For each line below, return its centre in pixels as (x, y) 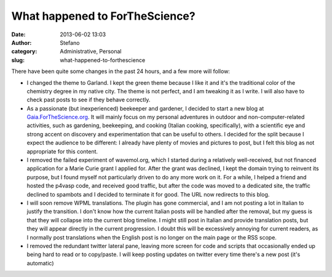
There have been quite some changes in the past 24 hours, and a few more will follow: (121, 71)
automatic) (41, 263)
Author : (22, 42)
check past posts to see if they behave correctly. (89, 100)
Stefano (70, 42)
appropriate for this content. (62, 151)
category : (24, 52)
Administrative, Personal (91, 52)
